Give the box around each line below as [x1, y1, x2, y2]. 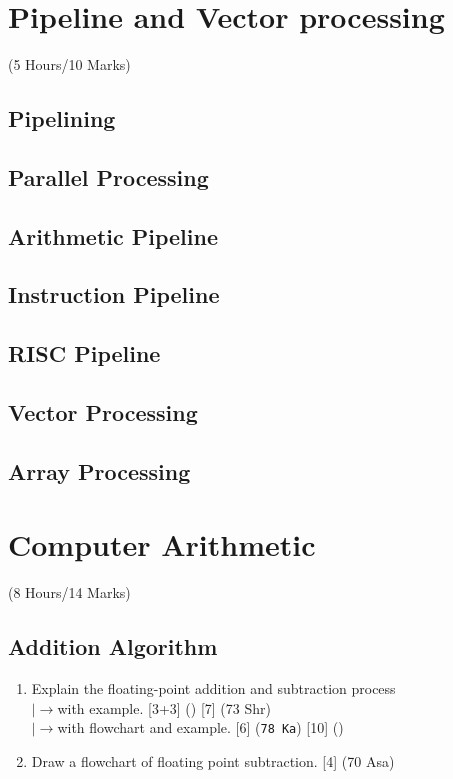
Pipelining [8, 103, 116, 134]
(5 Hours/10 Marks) [8, 54, 131, 75]
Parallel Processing [8, 161, 209, 192]
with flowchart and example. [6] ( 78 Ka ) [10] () [57, 717, 344, 738]
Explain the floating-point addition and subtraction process [31, 678, 396, 699]
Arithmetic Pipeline [8, 220, 218, 251]
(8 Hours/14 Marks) [8, 582, 131, 603]
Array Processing [8, 455, 191, 486]
